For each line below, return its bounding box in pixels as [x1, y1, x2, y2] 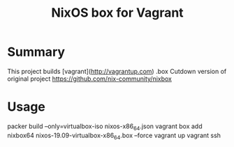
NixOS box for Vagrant [51, 5, 184, 21]
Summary [7, 44, 65, 60]
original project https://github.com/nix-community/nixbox [7, 75, 173, 83]
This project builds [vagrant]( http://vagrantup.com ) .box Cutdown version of [7, 67, 227, 75]
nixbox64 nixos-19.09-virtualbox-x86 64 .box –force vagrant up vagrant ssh [7, 131, 221, 141]
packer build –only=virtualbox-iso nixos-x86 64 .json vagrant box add [7, 122, 203, 132]
